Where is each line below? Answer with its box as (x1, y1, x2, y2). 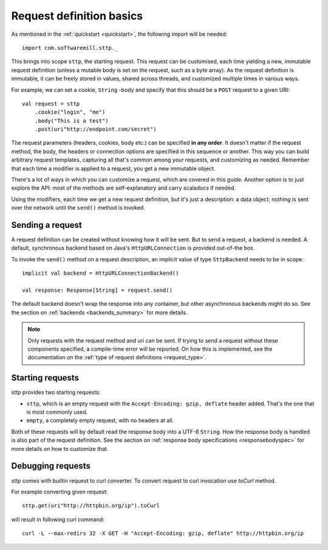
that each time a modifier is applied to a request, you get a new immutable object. (11, 165, 216, 172)
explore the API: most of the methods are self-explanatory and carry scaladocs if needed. (11, 184, 236, 191)
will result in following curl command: (11, 515, 104, 523)
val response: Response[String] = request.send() (22, 287, 173, 294)
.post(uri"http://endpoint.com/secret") (34, 126, 157, 133)
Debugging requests (11, 461, 91, 471)
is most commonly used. (26, 408, 88, 416)
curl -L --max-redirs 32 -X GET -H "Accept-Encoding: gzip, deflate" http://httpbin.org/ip (22, 530, 304, 537)
